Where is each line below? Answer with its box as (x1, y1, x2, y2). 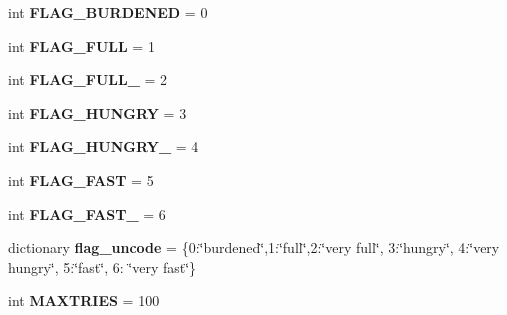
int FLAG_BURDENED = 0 (8, 2, 208, 22)
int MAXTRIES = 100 (8, 290, 160, 311)
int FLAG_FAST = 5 (8, 169, 154, 190)
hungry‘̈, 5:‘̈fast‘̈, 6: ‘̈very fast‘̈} (8, 256, 197, 277)
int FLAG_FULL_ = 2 (8, 69, 168, 90)
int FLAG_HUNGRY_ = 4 (8, 136, 199, 157)
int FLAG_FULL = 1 (8, 35, 155, 56)
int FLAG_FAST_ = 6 (8, 203, 166, 224)
